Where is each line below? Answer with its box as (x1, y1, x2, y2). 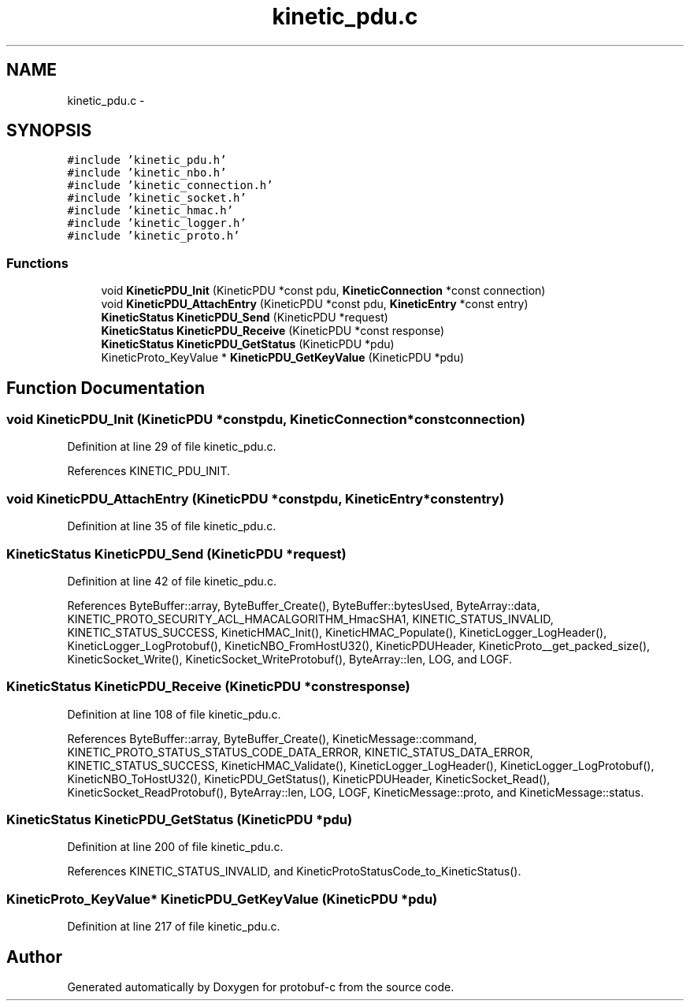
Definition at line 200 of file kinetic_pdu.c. (67, 840, 284, 854)
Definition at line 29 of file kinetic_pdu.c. (67, 440, 276, 454)
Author (6, 946, 62, 967)
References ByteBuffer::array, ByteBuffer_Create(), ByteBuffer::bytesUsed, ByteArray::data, (67, 598, 540, 612)
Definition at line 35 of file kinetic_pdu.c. (67, 519, 276, 533)
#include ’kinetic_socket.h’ (67, 191, 247, 205)
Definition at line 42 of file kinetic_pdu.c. (67, 574, 276, 588)
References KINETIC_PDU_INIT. (67, 464, 230, 478)
